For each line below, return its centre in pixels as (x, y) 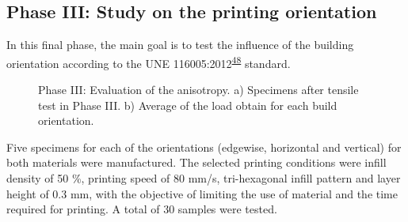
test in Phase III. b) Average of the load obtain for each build (188, 105)
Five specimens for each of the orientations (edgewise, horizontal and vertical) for (204, 147)
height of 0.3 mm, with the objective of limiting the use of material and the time (202, 193)
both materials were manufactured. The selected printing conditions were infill (196, 162)
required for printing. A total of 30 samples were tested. (142, 209)
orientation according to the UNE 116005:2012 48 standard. (149, 62)
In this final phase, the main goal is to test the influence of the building (180, 45)
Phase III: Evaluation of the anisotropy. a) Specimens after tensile (198, 90)
